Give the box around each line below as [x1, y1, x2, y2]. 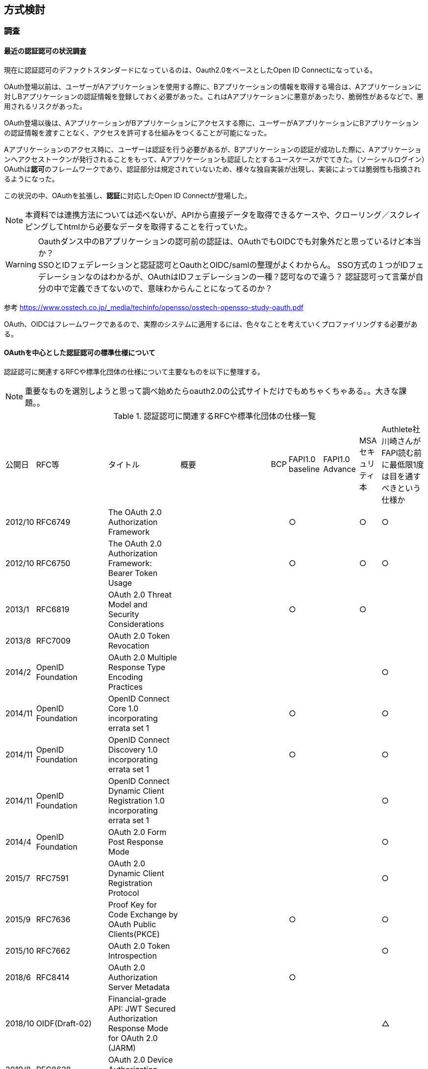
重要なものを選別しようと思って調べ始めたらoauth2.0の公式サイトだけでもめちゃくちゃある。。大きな [25, 386, 399, 396]
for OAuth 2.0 [108, 1033, 158, 1043]
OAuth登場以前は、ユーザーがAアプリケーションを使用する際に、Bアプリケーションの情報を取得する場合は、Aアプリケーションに [4, 82, 422, 91]
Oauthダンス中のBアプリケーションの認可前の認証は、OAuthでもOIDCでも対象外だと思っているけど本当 [38, 236, 421, 246]
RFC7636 [36, 914, 71, 924]
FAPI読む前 [381, 447, 422, 458]
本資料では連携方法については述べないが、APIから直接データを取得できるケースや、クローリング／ [25, 209, 389, 220]
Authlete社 [381, 424, 421, 434]
